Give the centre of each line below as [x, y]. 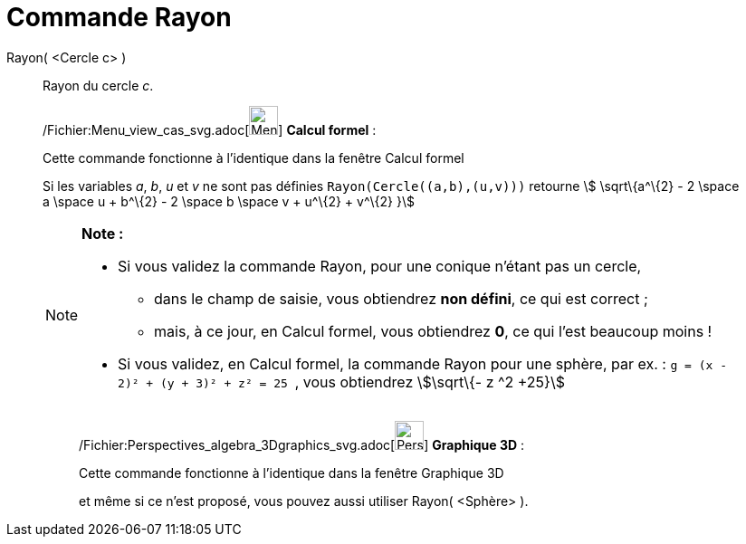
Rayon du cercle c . [98, 85]
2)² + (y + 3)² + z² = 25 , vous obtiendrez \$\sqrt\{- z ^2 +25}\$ [341, 382]
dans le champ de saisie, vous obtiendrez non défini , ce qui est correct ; [401, 298]
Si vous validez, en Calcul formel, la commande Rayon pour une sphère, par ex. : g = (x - [423, 363]
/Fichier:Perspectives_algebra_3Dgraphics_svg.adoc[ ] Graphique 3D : [302, 444]
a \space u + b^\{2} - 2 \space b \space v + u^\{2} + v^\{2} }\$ [229, 201]
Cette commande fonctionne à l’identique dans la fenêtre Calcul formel [253, 157]
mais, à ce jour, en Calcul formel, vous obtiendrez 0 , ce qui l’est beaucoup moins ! [433, 331]
